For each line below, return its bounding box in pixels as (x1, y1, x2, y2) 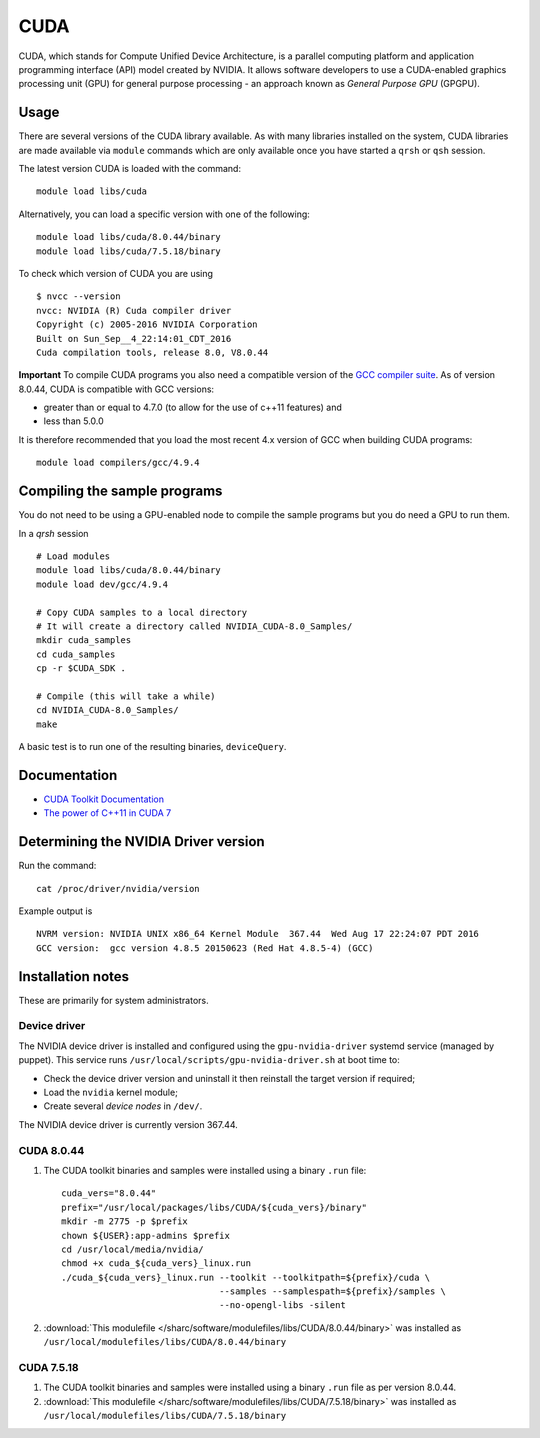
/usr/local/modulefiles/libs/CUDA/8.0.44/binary (43, 1336, 287, 1348)
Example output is (18, 905, 93, 917)
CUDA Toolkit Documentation (43, 793, 165, 805)
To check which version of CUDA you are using (18, 267, 214, 279)
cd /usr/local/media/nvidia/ (61, 1243, 204, 1255)
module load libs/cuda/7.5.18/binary (36, 245, 222, 257)
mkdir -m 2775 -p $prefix (61, 1216, 189, 1227)
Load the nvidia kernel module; (43, 1086, 179, 1099)
